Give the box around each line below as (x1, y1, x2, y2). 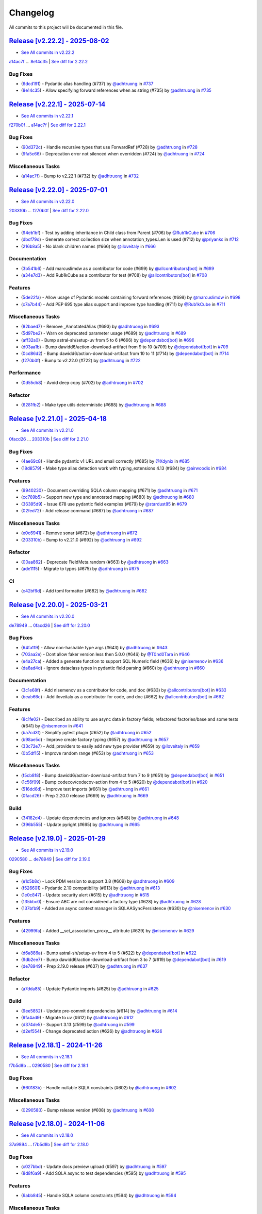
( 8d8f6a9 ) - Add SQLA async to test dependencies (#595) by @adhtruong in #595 (21, 1170, 186, 1176)
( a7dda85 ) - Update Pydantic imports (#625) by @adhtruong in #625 (21, 986, 159, 992)
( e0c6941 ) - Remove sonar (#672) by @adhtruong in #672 (21, 530, 138, 536)
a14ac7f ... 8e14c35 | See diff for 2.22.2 (9, 58, 88, 64)
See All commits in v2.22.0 (21, 199, 75, 204)
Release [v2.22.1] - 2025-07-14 (9, 100, 106, 109)
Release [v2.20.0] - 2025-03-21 (9, 601, 108, 609)
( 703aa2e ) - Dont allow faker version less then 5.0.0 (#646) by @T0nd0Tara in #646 (21, 651, 190, 658)
